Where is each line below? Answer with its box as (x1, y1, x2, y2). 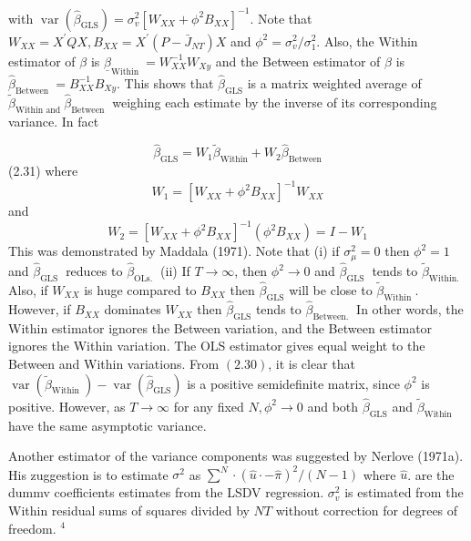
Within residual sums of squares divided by (8, 500, 250, 519)
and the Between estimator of (215, 51, 381, 70)
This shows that (124, 73, 214, 92)
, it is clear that (268, 354, 355, 373)
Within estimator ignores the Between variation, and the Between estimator (8, 318, 433, 337)
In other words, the (356, 300, 464, 319)
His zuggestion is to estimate (8, 464, 169, 484)
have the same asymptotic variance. (8, 415, 207, 434)
